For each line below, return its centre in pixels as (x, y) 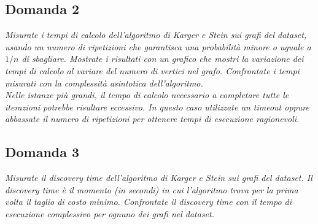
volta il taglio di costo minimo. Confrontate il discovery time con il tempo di (149, 202)
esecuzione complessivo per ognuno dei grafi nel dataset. (110, 213)
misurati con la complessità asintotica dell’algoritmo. (104, 83)
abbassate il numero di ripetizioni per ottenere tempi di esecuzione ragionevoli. (152, 119)
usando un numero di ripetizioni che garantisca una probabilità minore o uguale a (158, 46)
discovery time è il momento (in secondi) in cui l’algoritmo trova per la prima (152, 189)
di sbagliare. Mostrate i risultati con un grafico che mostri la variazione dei (163, 59)
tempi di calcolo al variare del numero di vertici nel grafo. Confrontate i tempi (152, 70)
